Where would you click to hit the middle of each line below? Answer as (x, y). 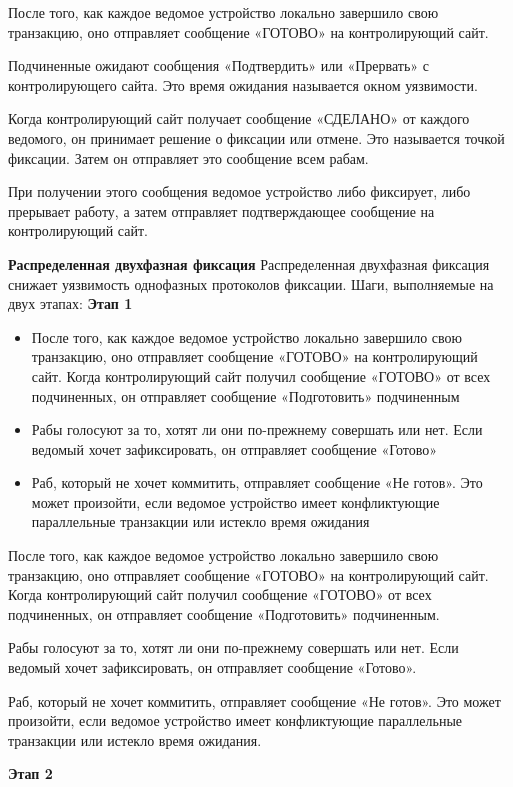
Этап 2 (30, 773)
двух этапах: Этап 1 (70, 303)
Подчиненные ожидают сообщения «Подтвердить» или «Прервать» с (218, 65)
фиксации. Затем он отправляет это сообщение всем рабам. (188, 157)
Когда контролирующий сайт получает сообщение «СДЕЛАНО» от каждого (239, 118)
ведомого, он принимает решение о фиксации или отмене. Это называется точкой (256, 137)
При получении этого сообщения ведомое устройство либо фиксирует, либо (239, 191)
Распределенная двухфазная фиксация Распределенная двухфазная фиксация (249, 263)
